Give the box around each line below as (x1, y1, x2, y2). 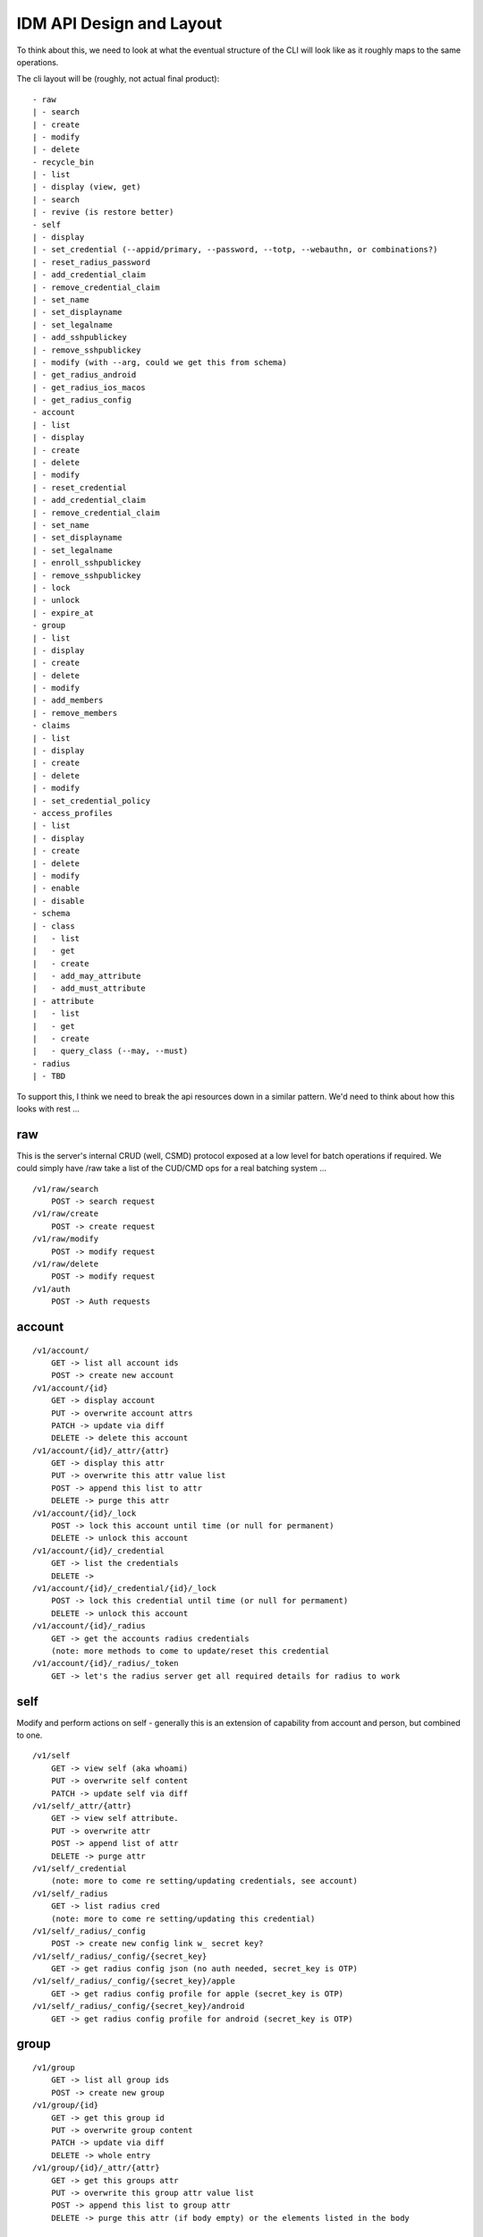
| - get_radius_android (32, 370, 137, 380)
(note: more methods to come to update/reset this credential (50, 1646, 330, 1655)
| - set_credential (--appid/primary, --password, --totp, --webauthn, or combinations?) (32, 244, 438, 255)
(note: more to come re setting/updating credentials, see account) (50, 1876, 358, 1886)
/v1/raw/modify (32, 1234, 99, 1244)
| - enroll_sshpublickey (32, 557, 141, 568)
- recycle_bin (32, 157, 94, 167)
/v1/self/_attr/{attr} (32, 1800, 132, 1811)
